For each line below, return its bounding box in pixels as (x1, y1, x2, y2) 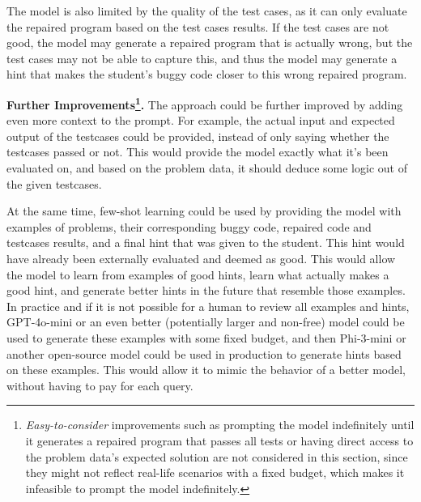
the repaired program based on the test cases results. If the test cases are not (6, 18, 389, 35)
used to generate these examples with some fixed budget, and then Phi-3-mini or (6, 329, 406, 346)
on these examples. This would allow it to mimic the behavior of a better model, (6, 361, 406, 378)
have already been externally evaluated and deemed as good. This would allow (6, 249, 396, 266)
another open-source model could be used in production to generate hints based (6, 345, 402, 362)
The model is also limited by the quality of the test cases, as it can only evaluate (6, 2, 407, 19)
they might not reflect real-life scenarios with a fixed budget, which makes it (25, 464, 405, 481)
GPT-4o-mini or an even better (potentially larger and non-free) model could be (6, 313, 405, 330)
